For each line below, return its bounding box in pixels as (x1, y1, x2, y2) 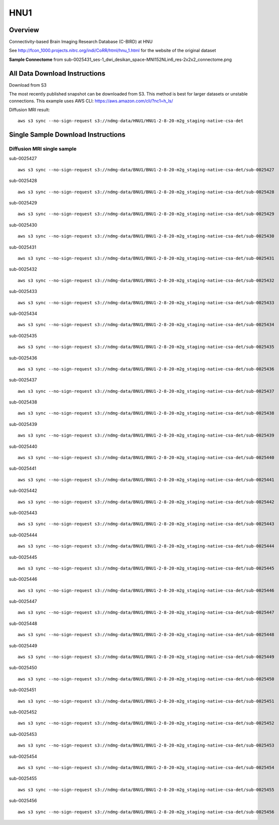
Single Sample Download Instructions (9, 130, 126, 139)
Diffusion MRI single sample (9, 146, 77, 152)
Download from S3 (9, 82, 47, 88)
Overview (9, 26, 39, 34)
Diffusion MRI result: (9, 107, 50, 112)
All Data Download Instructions (9, 69, 106, 77)
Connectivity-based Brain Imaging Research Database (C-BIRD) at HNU (9, 39, 153, 45)
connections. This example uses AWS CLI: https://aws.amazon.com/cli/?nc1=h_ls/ (9, 98, 173, 104)
